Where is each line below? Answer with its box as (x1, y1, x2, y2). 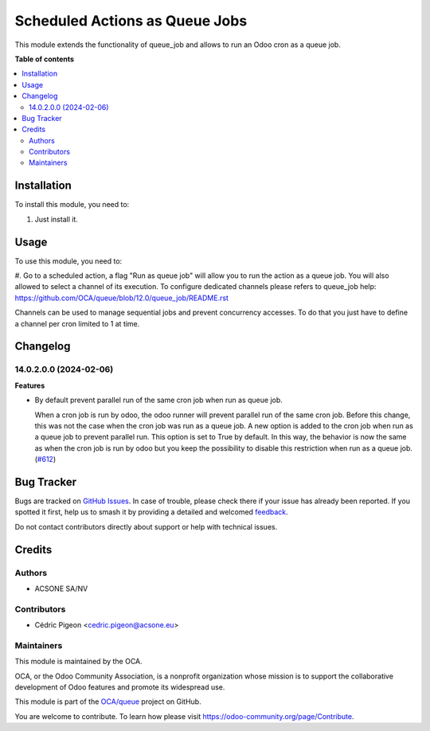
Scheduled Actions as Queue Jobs (14, 12, 248, 29)
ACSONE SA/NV (34, 584, 88, 593)
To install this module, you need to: (14, 200, 130, 209)
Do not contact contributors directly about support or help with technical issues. (14, 522, 278, 531)
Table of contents (14, 54, 75, 64)
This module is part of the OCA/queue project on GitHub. (14, 697, 202, 706)
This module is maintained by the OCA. (14, 657, 143, 666)
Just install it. (34, 214, 79, 224)
